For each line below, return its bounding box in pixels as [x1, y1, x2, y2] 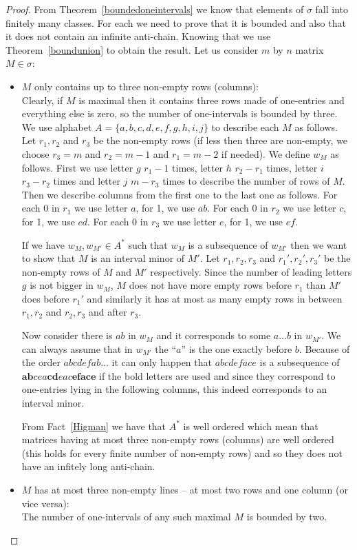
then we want [290, 237, 347, 252]
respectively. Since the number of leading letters [150, 264, 352, 278]
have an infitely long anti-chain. [21, 459, 155, 473]
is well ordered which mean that [183, 418, 318, 433]
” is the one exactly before [181, 341, 292, 356]
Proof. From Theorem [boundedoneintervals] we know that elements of [6, 2, 304, 16]
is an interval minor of [91, 251, 185, 265]
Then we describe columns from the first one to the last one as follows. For [21, 187, 338, 201]
